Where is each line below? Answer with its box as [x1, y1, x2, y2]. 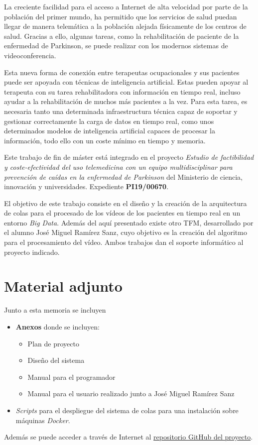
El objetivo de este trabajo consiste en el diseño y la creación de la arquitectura [4, 198, 247, 208]
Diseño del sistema [27, 355, 85, 365]
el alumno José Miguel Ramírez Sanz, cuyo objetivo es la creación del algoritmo [4, 227, 247, 237]
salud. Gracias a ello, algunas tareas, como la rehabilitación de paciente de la [4, 30, 239, 41]
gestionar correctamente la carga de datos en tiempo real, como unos [4, 115, 214, 126]
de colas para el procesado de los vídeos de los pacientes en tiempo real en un [4, 208, 241, 218]
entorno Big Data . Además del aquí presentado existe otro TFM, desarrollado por [4, 217, 254, 227]
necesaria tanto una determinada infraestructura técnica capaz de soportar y [4, 106, 238, 116]
